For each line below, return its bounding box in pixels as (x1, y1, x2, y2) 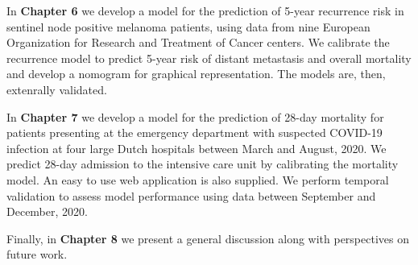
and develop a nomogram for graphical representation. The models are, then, (6, 65, 386, 82)
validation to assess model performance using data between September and (6, 187, 376, 204)
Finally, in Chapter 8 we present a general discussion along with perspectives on (6, 230, 409, 246)
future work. (6, 246, 68, 263)
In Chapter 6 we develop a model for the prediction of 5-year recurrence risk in (6, 2, 404, 19)
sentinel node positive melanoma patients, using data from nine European (6, 18, 370, 35)
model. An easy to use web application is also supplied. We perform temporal (6, 171, 389, 188)
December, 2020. (6, 203, 88, 220)
